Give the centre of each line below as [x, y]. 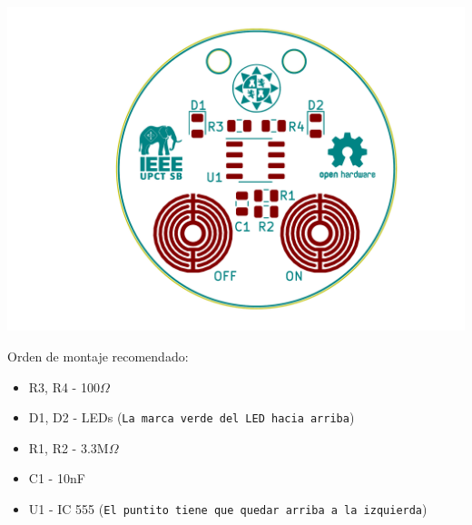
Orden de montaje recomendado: [98, 356]
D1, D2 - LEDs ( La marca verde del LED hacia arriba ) [192, 417]
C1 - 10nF [57, 478]
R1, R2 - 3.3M [69, 447]
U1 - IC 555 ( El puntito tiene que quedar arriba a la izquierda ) [228, 508]
